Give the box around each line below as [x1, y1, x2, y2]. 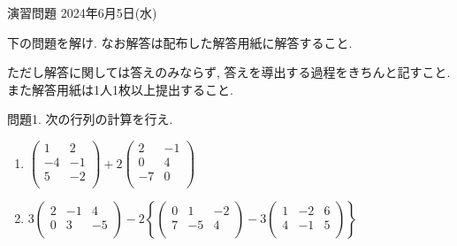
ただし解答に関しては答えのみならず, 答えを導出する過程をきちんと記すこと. [7, 63, 451, 81]
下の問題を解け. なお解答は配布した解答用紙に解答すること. [7, 33, 353, 51]
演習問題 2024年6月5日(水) [7, 4, 157, 21]
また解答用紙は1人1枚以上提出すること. [7, 80, 233, 98]
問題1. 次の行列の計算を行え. [7, 110, 173, 128]
